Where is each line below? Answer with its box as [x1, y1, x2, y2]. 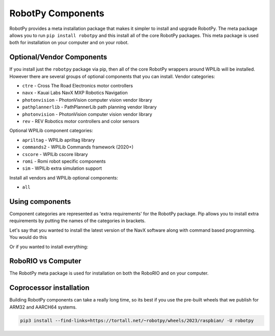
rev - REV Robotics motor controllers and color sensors [22, 118, 140, 124]
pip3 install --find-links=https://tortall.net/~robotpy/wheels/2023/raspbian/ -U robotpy [20, 318, 254, 323]
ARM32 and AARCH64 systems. [9, 304, 77, 310]
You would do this [9, 234, 47, 240]
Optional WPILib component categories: [9, 128, 94, 134]
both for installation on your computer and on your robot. [9, 40, 129, 46]
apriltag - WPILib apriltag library [22, 137, 95, 143]
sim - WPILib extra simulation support [22, 165, 102, 171]
